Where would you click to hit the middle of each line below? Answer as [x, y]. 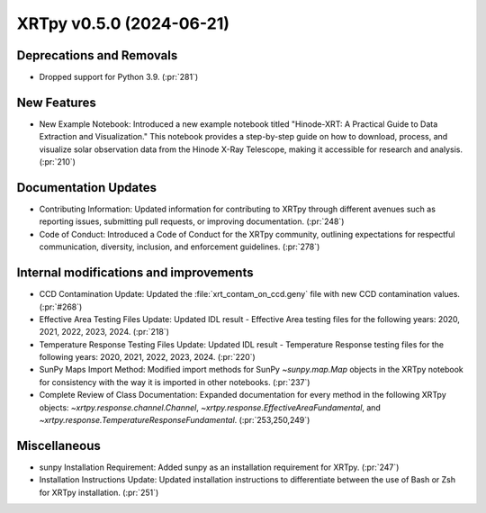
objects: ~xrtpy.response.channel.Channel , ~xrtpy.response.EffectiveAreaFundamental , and [210, 407]
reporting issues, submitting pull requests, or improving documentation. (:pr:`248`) [192, 221]
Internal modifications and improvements [135, 273]
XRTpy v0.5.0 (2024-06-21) [123, 23]
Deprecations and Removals [97, 55]
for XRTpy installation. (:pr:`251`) [99, 492]
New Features [56, 102]
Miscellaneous [58, 445]
